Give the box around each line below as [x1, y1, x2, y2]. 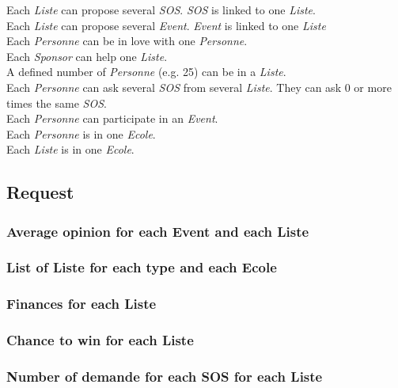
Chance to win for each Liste [6, 330, 194, 350]
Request [6, 180, 74, 204]
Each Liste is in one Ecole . [6, 141, 135, 158]
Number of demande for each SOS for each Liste [6, 367, 323, 386]
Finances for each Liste [6, 294, 157, 314]
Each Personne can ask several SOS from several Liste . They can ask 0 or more [6, 78, 392, 95]
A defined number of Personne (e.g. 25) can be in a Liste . [6, 63, 286, 80]
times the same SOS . [6, 94, 107, 111]
